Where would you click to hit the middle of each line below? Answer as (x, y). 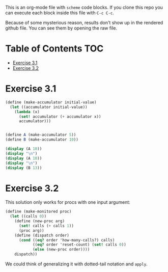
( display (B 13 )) (24, 168)
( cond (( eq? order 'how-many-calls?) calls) (67, 240)
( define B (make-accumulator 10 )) (42, 140)
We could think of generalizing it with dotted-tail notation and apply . (76, 264)
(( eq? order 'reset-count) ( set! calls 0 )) (79, 245)
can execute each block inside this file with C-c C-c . (60, 13)
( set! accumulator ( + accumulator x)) (60, 117)
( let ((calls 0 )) (28, 216)
